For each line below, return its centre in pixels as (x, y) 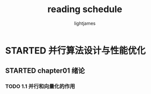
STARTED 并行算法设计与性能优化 (75, 50)
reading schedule (85, 9)
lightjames (85, 23)
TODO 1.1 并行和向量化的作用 (40, 86)
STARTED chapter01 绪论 (45, 71)
